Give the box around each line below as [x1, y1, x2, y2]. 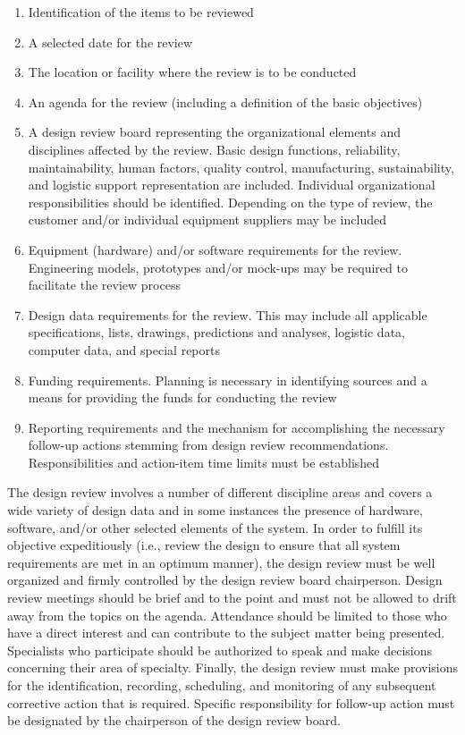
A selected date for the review [28, 32, 193, 51]
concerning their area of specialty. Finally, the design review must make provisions [7, 658, 458, 677]
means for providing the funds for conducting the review [28, 388, 337, 407]
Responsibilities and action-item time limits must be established [28, 452, 380, 471]
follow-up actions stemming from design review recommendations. [28, 435, 389, 454]
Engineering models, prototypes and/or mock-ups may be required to [28, 258, 408, 276]
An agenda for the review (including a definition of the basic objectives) [28, 92, 423, 111]
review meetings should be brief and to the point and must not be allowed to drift [7, 588, 457, 607]
